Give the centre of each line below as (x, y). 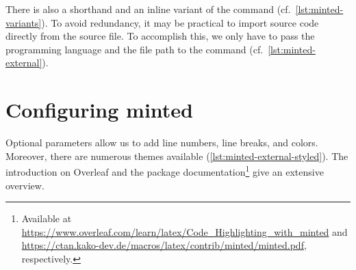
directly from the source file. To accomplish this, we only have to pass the (160, 36)
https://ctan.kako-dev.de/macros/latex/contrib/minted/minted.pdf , (164, 245)
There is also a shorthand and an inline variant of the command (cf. (148, 9)
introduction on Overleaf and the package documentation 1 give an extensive (165, 171)
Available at (47, 218)
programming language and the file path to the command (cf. (135, 49)
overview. (25, 185)
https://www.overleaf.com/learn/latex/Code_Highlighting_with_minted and (185, 231)
